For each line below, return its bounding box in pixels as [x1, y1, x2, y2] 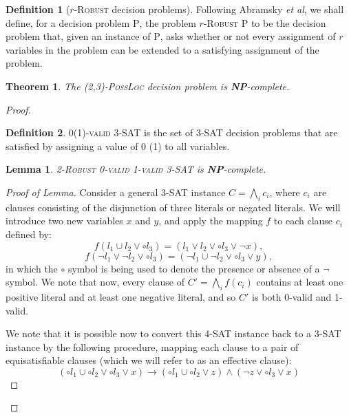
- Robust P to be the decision [203, 15, 326, 30]
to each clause [273, 213, 333, 228]
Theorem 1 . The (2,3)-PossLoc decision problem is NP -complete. [6, 78, 290, 93]
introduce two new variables [6, 213, 123, 228]
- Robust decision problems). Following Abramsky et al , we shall [74, 2, 344, 16]
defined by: [6, 226, 52, 241]
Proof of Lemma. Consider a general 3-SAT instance [6, 184, 226, 199]
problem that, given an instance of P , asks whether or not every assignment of [6, 29, 336, 43]
